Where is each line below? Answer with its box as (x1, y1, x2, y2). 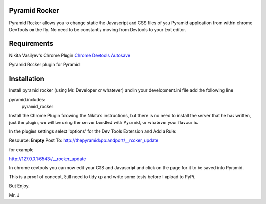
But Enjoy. (9, 183, 30, 189)
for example (9, 146, 34, 153)
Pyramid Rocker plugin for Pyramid (9, 62, 80, 68)
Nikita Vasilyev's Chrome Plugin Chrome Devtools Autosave (9, 52, 131, 58)
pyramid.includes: (9, 96, 46, 102)
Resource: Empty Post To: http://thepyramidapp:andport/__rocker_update (9, 137, 159, 143)
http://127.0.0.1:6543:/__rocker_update (9, 156, 86, 162)
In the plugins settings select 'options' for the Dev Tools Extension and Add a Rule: (9, 128, 177, 134)
